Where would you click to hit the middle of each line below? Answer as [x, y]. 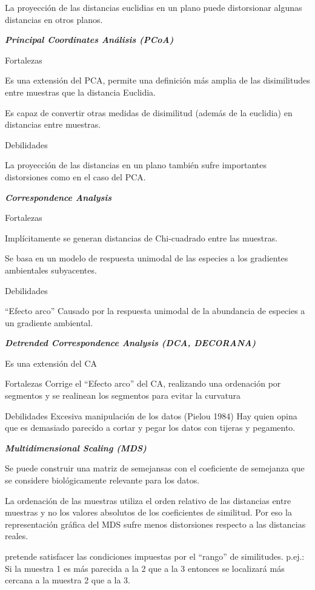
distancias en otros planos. [54, 19]
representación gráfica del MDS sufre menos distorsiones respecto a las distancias [155, 524]
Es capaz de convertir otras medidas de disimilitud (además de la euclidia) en [149, 112]
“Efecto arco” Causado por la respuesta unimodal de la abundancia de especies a [155, 311]
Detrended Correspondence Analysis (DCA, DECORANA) [131, 343]
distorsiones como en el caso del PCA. [75, 176]
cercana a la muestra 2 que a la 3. [68, 580]
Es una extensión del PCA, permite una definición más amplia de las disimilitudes [157, 80]
